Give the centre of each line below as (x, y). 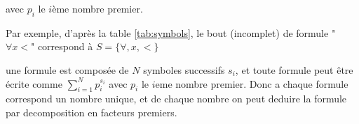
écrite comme (34, 83)
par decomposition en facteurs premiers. (92, 112)
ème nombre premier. (97, 8)
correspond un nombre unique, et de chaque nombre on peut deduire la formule (176, 99)
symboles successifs (184, 69)
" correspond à (62, 46)
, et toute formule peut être (294, 69)
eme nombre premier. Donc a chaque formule (252, 83)
